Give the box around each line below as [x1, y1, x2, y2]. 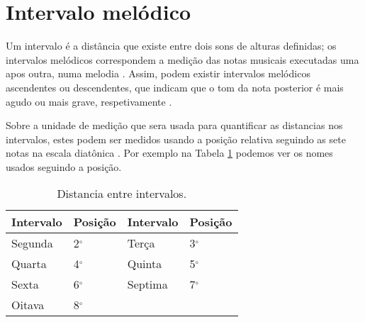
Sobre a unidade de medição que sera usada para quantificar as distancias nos [6, 118, 343, 133]
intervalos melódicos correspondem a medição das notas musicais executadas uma [6, 52, 359, 67]
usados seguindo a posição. [6, 159, 122, 174]
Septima [127, 276, 168, 293]
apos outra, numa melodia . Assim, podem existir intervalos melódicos [6, 66, 310, 81]
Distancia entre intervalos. [57, 185, 187, 202]
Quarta [11, 255, 47, 272]
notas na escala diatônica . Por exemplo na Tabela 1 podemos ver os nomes [6, 145, 333, 160]
